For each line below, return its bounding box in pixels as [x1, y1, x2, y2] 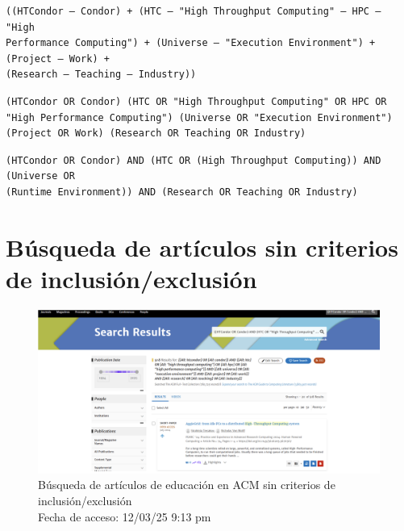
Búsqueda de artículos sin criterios [6, 230, 398, 263]
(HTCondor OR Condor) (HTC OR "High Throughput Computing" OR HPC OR [6, 95, 387, 107]
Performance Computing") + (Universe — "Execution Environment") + [6, 37, 376, 49]
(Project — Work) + [6, 52, 110, 65]
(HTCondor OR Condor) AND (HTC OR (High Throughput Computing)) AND [6, 154, 381, 166]
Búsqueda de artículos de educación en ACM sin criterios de [38, 476, 335, 493]
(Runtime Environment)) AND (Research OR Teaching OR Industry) [6, 186, 358, 198]
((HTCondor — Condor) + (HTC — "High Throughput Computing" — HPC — [6, 6, 381, 17]
